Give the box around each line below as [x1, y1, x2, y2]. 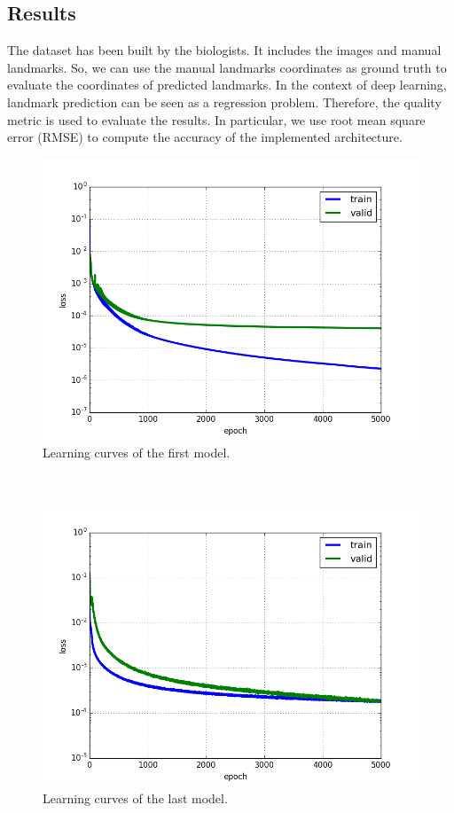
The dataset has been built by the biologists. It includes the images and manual [7, 41, 442, 59]
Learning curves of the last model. [43, 789, 228, 808]
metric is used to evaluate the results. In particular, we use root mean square [7, 110, 426, 129]
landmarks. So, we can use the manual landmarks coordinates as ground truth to [7, 58, 447, 76]
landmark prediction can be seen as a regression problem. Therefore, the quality [7, 92, 442, 111]
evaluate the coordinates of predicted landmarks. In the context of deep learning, [7, 75, 447, 94]
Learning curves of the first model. [43, 443, 231, 462]
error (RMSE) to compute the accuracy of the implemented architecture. [7, 128, 403, 146]
